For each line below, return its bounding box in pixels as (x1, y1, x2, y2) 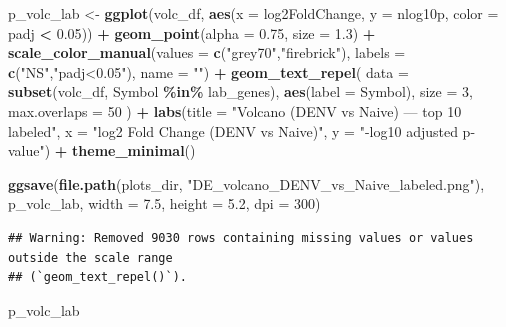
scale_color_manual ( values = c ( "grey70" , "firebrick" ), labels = (8, 42, 406, 63)
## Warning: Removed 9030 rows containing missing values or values (8, 230, 474, 245)
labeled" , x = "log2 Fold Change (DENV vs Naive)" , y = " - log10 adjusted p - (8, 120, 476, 141)
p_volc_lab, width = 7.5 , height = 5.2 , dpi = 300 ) (8, 193, 321, 214)
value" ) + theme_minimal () (8, 140, 196, 161)
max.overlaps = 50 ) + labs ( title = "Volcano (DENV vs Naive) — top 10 (8, 100, 462, 121)
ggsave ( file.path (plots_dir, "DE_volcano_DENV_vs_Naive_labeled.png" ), (8, 173, 485, 194)
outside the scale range (8, 250, 173, 265)
